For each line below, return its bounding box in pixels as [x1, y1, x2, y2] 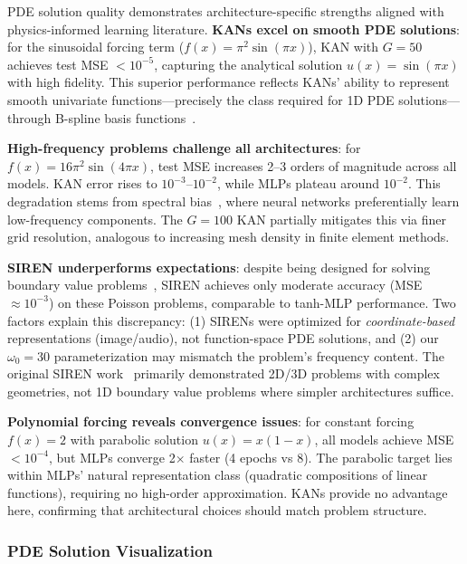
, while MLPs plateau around [216, 174, 379, 193]
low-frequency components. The [7, 209, 183, 228]
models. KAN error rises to [7, 174, 157, 193]
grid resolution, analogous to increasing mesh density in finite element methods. [7, 227, 450, 246]
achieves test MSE [7, 54, 109, 73]
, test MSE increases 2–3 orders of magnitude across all [150, 156, 457, 175]
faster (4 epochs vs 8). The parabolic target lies [189, 447, 453, 466]
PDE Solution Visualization [7, 539, 213, 561]
